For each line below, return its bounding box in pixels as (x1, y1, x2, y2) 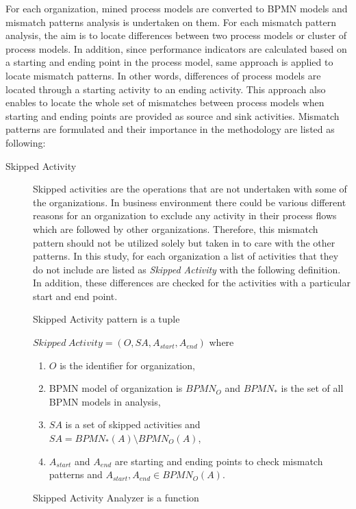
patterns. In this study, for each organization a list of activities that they (33, 249, 339, 263)
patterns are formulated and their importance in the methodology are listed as (5, 122, 335, 136)
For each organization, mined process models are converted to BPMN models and (5, 1, 348, 15)
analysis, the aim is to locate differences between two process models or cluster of (5, 28, 347, 42)
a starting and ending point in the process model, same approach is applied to (5, 55, 333, 69)
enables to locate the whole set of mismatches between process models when (5, 95, 325, 110)
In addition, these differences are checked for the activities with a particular (33, 275, 351, 290)
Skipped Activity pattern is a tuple (33, 312, 180, 326)
